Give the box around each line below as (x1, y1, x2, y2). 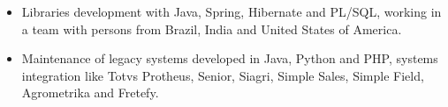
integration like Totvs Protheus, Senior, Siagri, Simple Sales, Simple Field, (21, 66, 424, 84)
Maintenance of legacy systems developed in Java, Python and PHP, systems (21, 49, 438, 68)
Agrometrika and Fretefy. (21, 83, 159, 102)
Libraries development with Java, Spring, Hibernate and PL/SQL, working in (21, 3, 442, 20)
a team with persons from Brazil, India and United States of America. (21, 19, 402, 38)
